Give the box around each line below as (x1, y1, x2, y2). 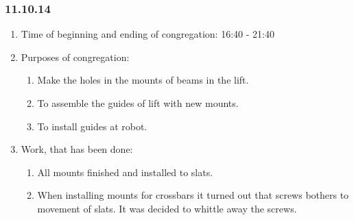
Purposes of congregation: (21, 49, 130, 64)
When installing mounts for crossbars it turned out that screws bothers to (37, 188, 349, 202)
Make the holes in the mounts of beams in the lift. (37, 73, 249, 87)
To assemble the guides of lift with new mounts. (37, 96, 239, 110)
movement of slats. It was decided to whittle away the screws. (37, 201, 297, 215)
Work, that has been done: (21, 142, 133, 156)
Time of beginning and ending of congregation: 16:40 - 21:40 (21, 27, 274, 41)
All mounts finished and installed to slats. (37, 164, 213, 179)
